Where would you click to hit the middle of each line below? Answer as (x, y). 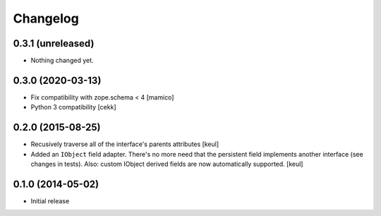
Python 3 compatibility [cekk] (73, 107)
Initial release (50, 200)
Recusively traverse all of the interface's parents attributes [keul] (125, 144)
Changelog (46, 18)
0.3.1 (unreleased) (54, 43)
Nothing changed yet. (62, 61)
